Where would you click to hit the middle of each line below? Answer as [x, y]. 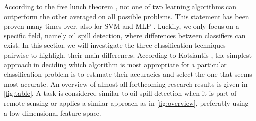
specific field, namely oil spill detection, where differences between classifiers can [125, 35]
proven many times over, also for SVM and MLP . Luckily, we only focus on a [122, 26]
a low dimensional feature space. [53, 112]
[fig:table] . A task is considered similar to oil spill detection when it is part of [120, 93]
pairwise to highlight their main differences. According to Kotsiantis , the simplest [128, 54]
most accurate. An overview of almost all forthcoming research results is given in [126, 83]
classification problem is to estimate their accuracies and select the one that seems [128, 74]
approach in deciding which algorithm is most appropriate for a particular [115, 64]
